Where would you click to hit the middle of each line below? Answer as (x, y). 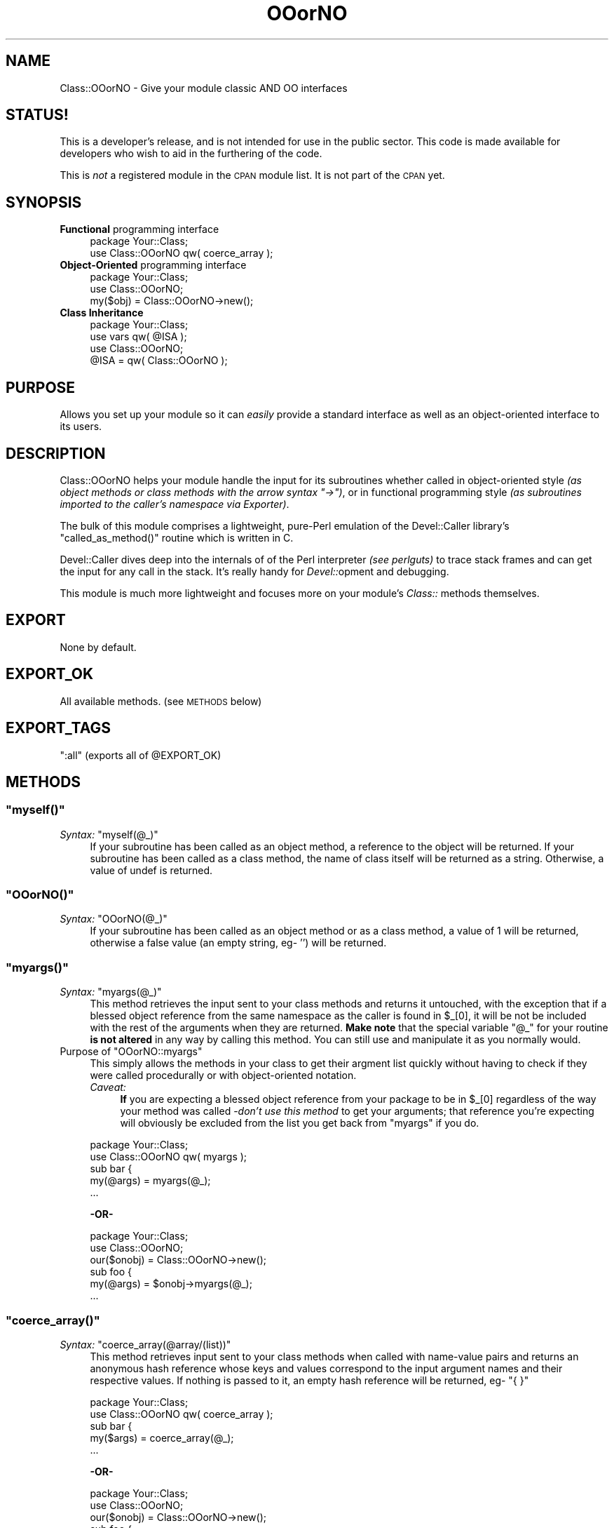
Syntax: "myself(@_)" (109, 834)
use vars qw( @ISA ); (138, 337)
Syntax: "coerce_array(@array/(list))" (145, 1344)
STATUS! (37, 115)
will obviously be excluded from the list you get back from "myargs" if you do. (300, 1123)
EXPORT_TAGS (58, 728)
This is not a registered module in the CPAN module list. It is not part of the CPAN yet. (252, 175)
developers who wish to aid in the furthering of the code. (191, 154)
